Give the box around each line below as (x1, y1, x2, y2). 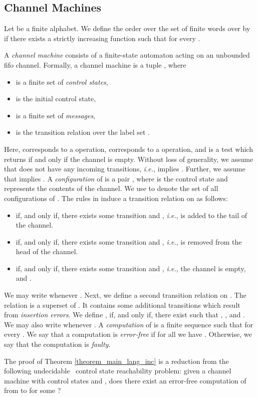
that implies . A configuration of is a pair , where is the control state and (4, 173, 228, 183)
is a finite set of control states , (16, 76, 108, 87)
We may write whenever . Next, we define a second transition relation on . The (4, 290, 246, 300)
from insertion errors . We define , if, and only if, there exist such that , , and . (4, 309, 245, 320)
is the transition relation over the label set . (16, 127, 150, 137)
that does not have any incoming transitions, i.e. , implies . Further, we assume (4, 163, 245, 174)
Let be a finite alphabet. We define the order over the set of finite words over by (4, 23, 250, 34)
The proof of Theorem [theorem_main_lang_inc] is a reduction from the (4, 355, 229, 366)
